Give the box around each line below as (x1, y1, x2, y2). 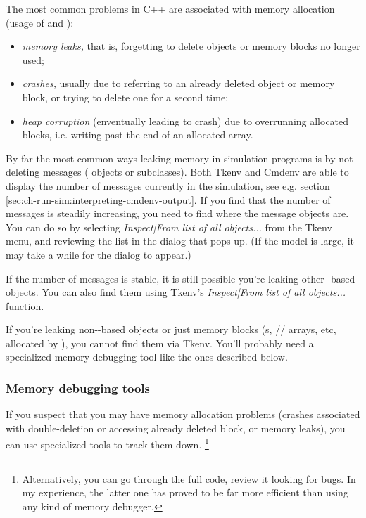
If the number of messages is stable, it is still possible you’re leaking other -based (6, 271, 355, 285)
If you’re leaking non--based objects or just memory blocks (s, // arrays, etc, (6, 322, 336, 337)
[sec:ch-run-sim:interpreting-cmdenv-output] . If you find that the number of (6, 192, 331, 207)
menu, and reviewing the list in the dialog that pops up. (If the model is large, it (6, 233, 354, 248)
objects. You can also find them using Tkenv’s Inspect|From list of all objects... (6, 285, 346, 299)
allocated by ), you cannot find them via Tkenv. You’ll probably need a (6, 335, 314, 350)
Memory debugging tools (6, 379, 150, 396)
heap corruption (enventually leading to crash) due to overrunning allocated (22, 113, 349, 128)
